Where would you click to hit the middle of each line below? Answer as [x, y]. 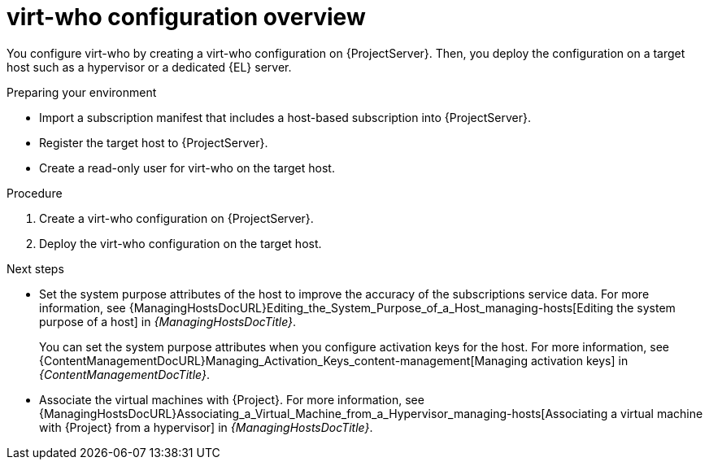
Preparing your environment [82, 92]
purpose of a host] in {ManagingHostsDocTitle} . [168, 321]
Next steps [35, 268]
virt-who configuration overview [186, 17]
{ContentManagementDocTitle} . [124, 374]
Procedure [35, 193]
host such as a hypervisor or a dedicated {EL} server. [149, 67]
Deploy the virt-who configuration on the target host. [181, 243]
